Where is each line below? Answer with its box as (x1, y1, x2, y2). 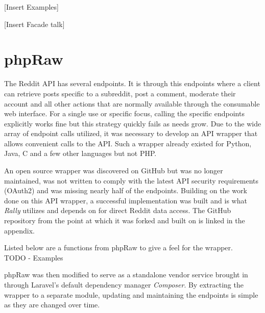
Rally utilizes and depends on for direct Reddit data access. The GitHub (4, 205, 231, 216)
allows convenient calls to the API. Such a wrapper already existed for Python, (4, 138, 252, 148)
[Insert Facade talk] (4, 18, 65, 29)
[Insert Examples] (4, 2, 59, 12)
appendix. (4, 225, 35, 236)
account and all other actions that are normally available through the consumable (4, 98, 260, 109)
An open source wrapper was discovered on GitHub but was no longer (4, 165, 223, 176)
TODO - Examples (4, 252, 63, 263)
